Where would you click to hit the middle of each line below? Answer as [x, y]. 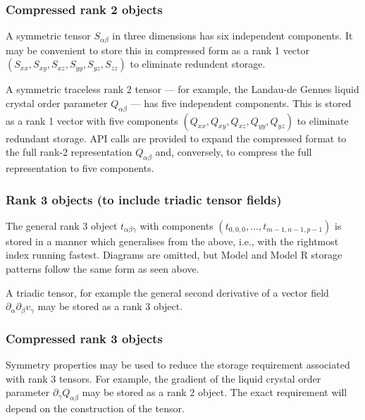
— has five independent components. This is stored [241, 103]
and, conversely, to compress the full [234, 152]
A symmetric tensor [48, 36]
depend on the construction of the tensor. [95, 408]
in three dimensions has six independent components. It [233, 36]
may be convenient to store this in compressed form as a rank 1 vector [158, 50]
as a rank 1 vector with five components [92, 120]
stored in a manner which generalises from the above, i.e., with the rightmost [172, 241]
